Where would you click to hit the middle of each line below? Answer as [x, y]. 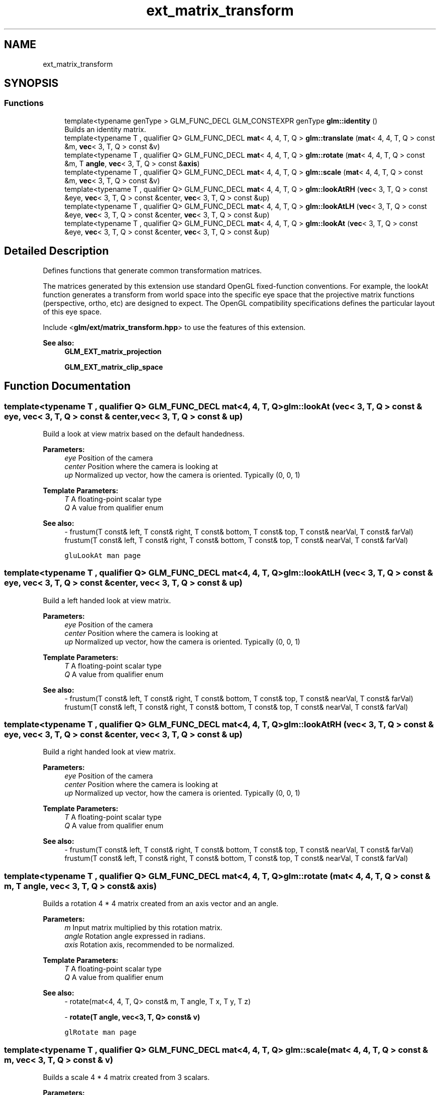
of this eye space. [72, 311]
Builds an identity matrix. [105, 129]
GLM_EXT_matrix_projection [113, 351]
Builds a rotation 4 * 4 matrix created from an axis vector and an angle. [161, 904]
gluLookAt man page [103, 555]
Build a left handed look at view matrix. [107, 600]
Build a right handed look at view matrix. [109, 752]
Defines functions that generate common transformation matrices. [152, 270]
